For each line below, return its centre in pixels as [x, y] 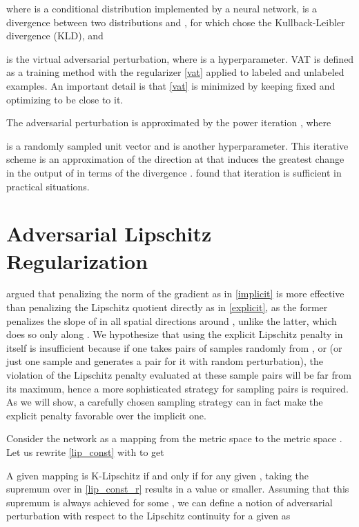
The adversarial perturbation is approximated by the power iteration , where [169, 122]
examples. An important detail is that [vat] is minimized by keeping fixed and [171, 85]
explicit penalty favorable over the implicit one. [106, 415]
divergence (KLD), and [55, 36]
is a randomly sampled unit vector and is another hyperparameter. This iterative [177, 145]
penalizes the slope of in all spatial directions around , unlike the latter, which [172, 320]
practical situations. [48, 186]
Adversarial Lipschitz [109, 233]
